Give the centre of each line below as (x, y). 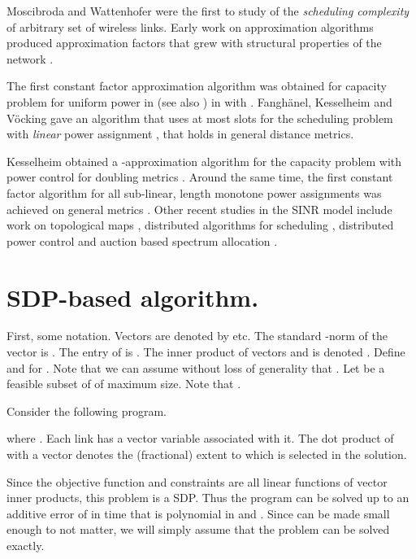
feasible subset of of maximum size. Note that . (124, 384)
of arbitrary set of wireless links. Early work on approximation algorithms (190, 26)
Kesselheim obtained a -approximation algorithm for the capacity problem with (204, 161)
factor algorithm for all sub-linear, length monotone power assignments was (194, 192)
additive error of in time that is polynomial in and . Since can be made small (198, 513)
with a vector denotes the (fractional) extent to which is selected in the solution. (207, 454)
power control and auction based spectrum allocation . (142, 240)
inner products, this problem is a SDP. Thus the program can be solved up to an (208, 498)
